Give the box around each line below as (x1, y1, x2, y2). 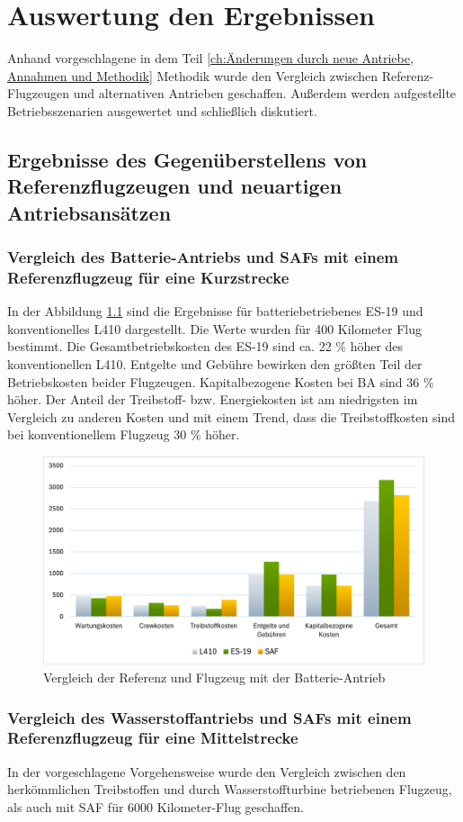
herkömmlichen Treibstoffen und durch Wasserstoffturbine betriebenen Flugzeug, (7, 780, 452, 799)
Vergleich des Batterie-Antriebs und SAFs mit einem (7, 245, 398, 267)
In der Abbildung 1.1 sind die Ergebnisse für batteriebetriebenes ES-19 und (7, 302, 423, 321)
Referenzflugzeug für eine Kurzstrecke (7, 266, 289, 288)
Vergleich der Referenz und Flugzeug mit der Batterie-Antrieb (43, 668, 386, 686)
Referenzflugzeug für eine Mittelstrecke (7, 727, 298, 749)
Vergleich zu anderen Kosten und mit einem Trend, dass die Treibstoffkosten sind (7, 407, 455, 426)
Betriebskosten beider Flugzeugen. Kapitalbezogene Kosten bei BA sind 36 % (7, 372, 434, 391)
